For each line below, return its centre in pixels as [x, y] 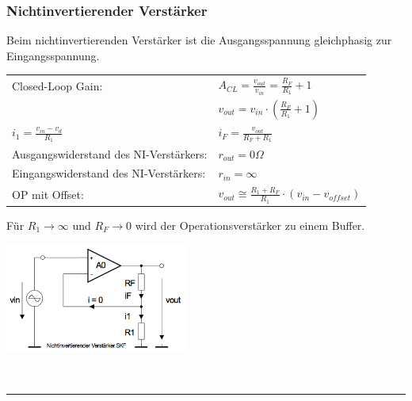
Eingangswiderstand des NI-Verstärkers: [109, 173]
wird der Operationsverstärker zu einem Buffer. [250, 225]
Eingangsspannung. [53, 55]
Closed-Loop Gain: [57, 85]
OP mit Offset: [48, 194]
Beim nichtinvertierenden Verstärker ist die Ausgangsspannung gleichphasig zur [199, 40]
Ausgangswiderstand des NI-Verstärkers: [110, 153]
